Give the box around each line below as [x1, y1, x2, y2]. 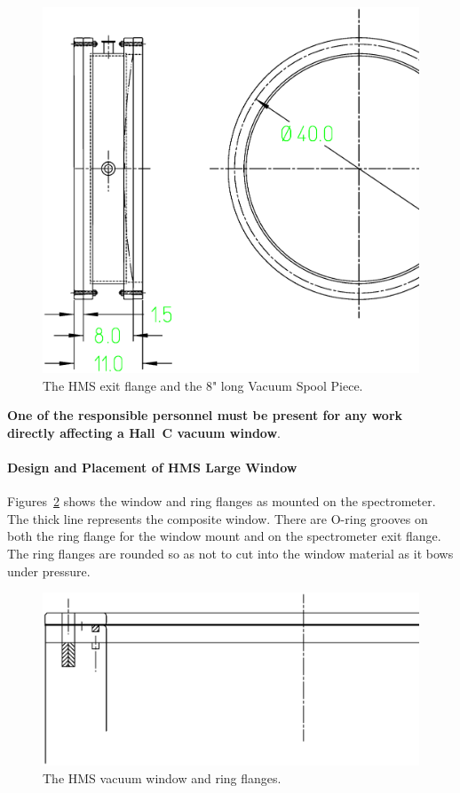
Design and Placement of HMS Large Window [7, 457, 297, 476]
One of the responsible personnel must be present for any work [7, 406, 403, 424]
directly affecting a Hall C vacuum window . [7, 423, 281, 441]
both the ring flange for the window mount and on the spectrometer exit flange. [7, 527, 441, 545]
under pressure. [7, 561, 91, 580]
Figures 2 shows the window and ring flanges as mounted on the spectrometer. [7, 492, 436, 511]
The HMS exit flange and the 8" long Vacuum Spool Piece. [43, 376, 363, 394]
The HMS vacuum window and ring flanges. [43, 768, 282, 787]
